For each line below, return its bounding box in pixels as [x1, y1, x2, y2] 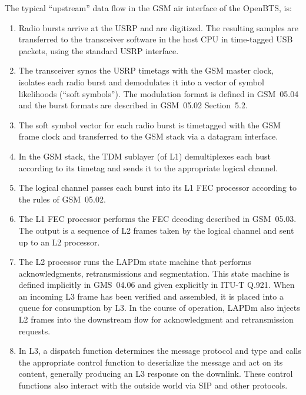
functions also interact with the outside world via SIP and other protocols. [18, 379, 288, 391]
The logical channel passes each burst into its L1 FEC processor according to [18, 181, 297, 194]
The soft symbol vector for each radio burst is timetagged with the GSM [18, 118, 281, 131]
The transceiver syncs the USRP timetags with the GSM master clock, [18, 64, 274, 77]
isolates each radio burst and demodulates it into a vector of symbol [18, 75, 264, 88]
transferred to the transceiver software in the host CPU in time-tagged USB [18, 33, 293, 45]
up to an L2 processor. [18, 235, 100, 248]
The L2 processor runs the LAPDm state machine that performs [18, 255, 251, 268]
